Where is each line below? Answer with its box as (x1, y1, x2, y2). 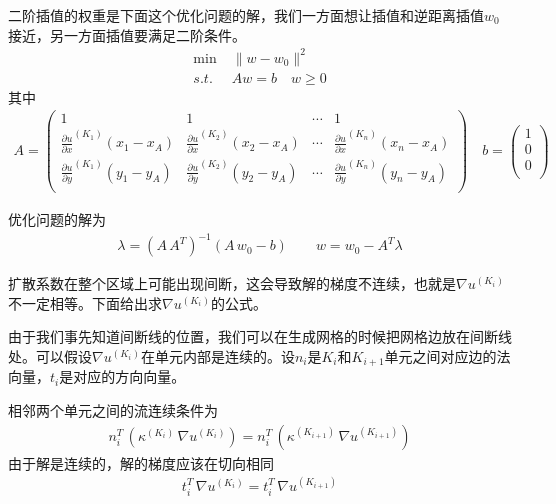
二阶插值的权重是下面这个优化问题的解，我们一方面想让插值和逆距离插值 (8, 5, 484, 25)
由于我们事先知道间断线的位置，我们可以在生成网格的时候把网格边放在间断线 (8, 326, 512, 347)
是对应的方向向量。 (59, 366, 186, 387)
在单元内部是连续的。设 (140, 346, 295, 366)
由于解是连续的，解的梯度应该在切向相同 (8, 452, 274, 473)
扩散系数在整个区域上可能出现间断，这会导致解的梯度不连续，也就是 (8, 273, 456, 294)
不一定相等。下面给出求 (8, 292, 162, 313)
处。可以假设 (8, 346, 92, 366)
